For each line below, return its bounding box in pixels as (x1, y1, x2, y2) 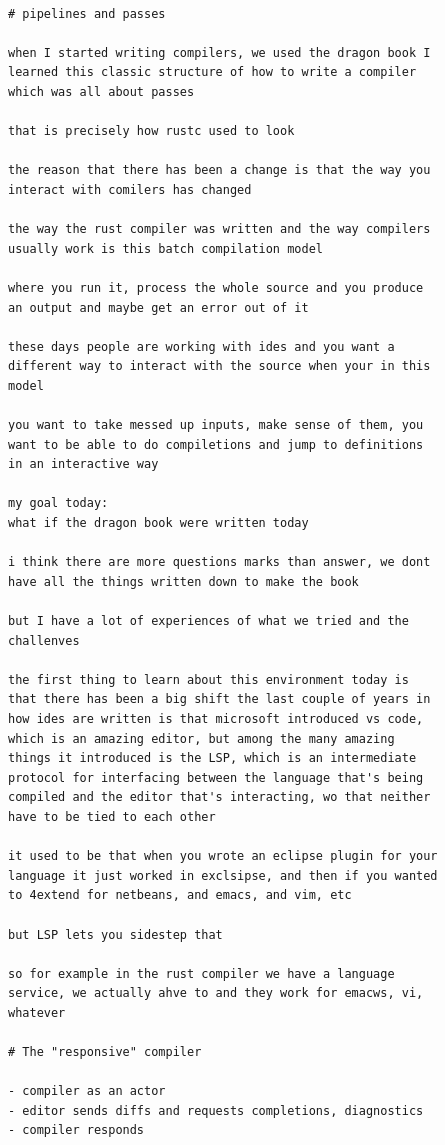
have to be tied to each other (8, 809, 216, 824)
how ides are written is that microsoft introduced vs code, (8, 711, 424, 726)
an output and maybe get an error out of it (8, 300, 309, 315)
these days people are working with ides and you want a (8, 339, 395, 354)
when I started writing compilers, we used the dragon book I (8, 45, 431, 60)
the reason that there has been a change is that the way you (8, 163, 431, 178)
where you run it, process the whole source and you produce (8, 280, 424, 295)
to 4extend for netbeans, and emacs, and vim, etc (8, 888, 352, 903)
